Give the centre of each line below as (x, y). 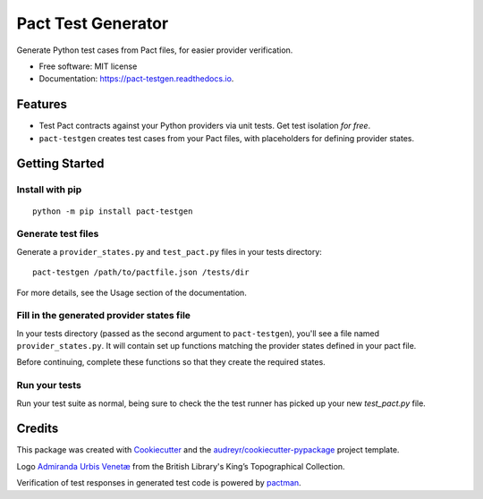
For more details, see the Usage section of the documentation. (132, 292)
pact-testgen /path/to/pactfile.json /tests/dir (141, 272)
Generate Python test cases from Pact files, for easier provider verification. (155, 50)
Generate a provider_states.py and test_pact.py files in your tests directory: (169, 251)
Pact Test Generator (93, 23)
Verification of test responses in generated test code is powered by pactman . (159, 483)
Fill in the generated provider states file (104, 316)
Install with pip (49, 190)
